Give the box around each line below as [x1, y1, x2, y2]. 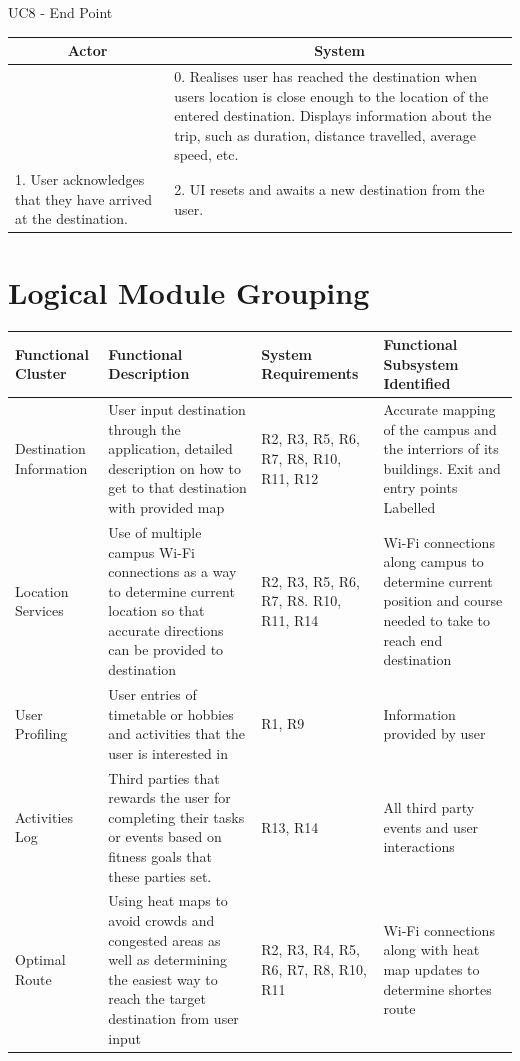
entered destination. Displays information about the [174, 105, 492, 126]
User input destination [108, 399, 246, 420]
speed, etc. [174, 144, 239, 165]
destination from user [108, 1007, 239, 1028]
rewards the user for [108, 787, 231, 808]
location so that [108, 600, 205, 621]
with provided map [108, 497, 225, 518]
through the [108, 418, 181, 439]
